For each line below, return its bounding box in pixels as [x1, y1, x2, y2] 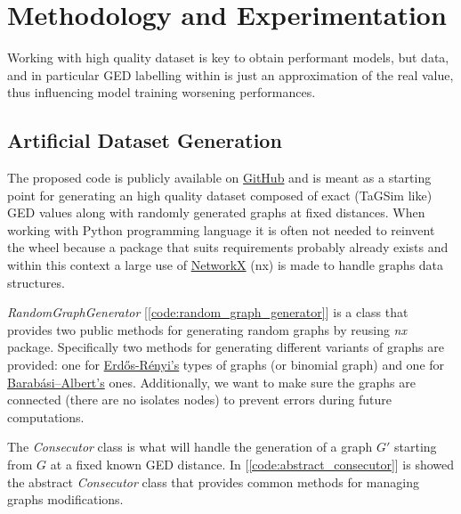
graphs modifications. [7, 490, 124, 509]
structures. [7, 273, 65, 291]
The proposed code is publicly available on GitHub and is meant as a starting [7, 168, 432, 187]
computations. [7, 407, 85, 426]
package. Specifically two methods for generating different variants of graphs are [7, 338, 444, 356]
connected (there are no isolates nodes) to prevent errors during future [7, 390, 392, 409]
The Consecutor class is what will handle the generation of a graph [7, 437, 373, 456]
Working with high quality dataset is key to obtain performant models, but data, [7, 48, 449, 67]
